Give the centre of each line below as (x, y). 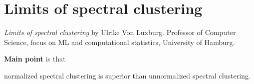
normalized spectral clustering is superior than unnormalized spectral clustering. (127, 75)
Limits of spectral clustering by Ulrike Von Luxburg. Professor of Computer (120, 32)
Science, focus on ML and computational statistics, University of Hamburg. (119, 42)
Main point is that (35, 59)
